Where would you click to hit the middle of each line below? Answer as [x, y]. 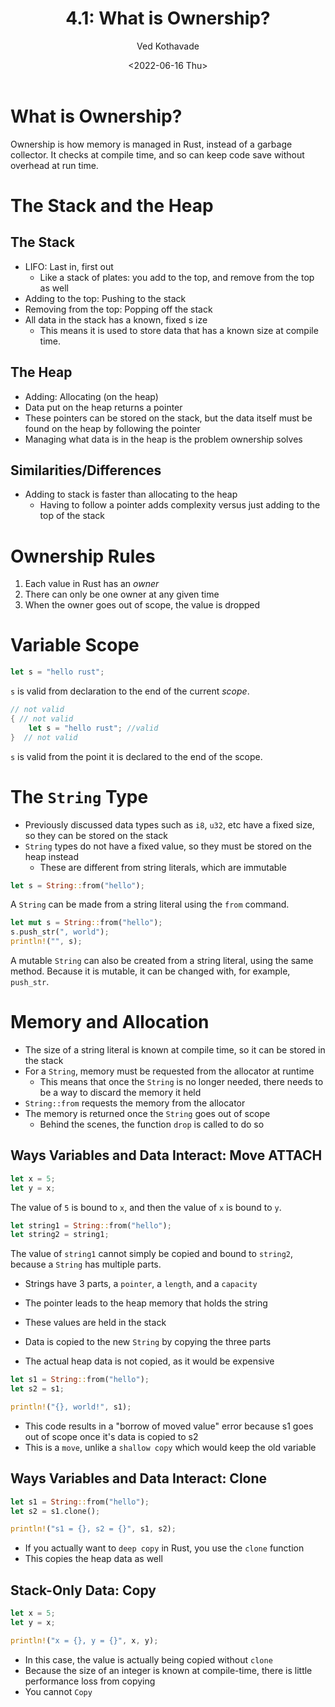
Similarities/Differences [86, 470]
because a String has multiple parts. [86, 1264]
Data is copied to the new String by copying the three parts [148, 1342]
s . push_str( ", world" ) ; [60, 932]
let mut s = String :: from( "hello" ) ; [86, 923]
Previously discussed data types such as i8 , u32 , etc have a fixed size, [169, 824]
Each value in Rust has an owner [92, 584]
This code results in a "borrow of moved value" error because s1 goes [169, 1426]
